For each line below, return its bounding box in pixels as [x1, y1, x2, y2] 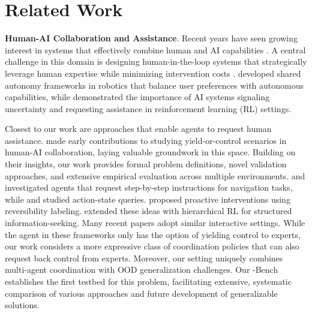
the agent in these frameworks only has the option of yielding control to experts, [5, 228, 301, 240]
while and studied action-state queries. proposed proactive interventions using [5, 192, 290, 205]
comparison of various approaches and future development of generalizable [5, 287, 278, 299]
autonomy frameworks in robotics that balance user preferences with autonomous [5, 79, 304, 91]
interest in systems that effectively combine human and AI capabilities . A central [5, 43, 306, 56]
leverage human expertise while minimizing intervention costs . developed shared [5, 67, 301, 79]
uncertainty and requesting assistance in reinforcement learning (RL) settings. [5, 102, 292, 115]
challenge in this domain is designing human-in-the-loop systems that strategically [5, 55, 307, 68]
